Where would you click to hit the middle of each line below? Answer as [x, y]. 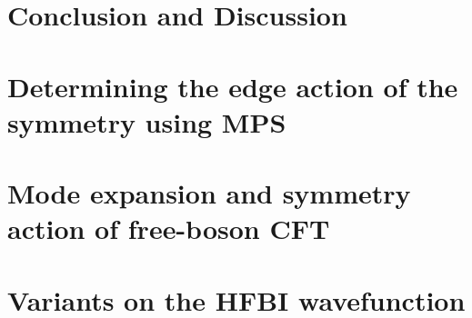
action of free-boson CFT [169, 229]
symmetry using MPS [147, 121]
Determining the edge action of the [233, 86]
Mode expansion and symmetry [209, 193]
